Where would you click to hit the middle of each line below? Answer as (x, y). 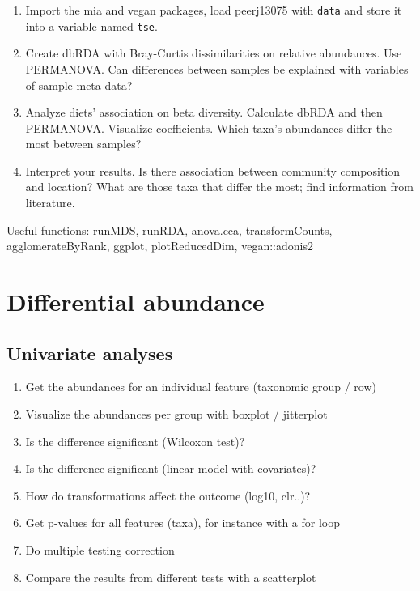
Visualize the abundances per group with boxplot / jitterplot (176, 414)
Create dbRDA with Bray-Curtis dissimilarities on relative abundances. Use (214, 53)
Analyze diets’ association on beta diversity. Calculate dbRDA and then (204, 112)
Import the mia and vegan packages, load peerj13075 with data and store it (214, 10)
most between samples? (83, 144)
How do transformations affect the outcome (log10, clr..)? (168, 495)
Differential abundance (136, 302)
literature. (50, 203)
